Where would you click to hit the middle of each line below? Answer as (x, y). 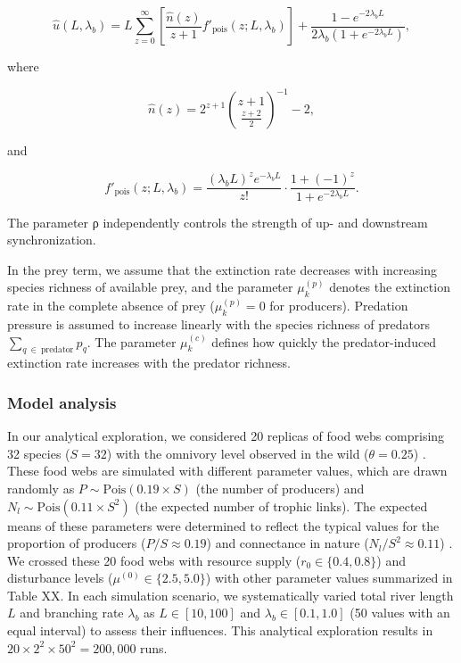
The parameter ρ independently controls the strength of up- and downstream (218, 222)
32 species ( (39, 453)
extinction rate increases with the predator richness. (149, 363)
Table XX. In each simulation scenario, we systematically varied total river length (230, 595)
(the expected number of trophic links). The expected (281, 506)
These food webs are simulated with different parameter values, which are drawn (227, 471)
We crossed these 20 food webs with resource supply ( (154, 560)
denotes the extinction (390, 287)
